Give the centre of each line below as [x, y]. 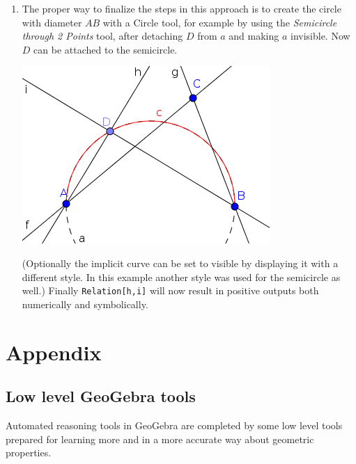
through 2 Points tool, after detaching [102, 36]
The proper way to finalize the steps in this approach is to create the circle [181, 8]
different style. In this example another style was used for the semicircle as [181, 277]
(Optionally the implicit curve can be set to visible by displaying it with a [180, 263]
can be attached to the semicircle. [106, 49]
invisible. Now [320, 36]
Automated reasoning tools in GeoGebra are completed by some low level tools [174, 425]
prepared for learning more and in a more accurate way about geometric [160, 439]
